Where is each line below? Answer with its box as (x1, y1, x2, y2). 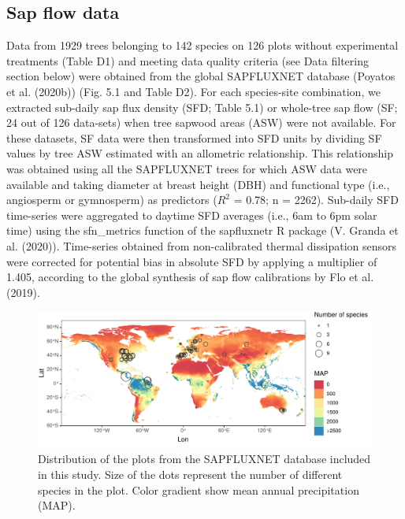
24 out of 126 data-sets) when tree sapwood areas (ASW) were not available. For (6, 114, 396, 131)
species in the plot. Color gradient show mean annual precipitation (38, 481, 359, 498)
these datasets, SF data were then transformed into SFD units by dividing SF (6, 129, 382, 146)
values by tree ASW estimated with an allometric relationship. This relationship (6, 145, 393, 161)
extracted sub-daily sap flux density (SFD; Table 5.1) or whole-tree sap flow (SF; (6, 98, 398, 115)
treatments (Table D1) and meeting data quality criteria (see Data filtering (6, 52, 369, 69)
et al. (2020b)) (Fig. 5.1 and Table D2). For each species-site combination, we (6, 83, 381, 99)
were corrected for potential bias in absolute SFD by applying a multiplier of (6, 253, 377, 269)
